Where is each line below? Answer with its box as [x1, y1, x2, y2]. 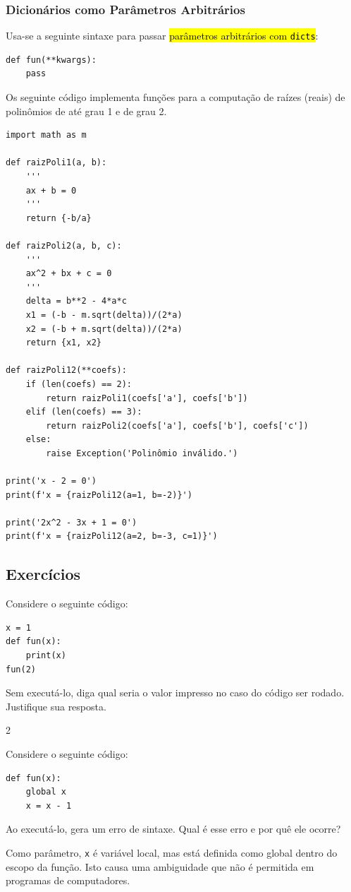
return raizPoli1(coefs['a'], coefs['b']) [46, 393, 248, 403]
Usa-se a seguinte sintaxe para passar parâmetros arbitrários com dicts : [6, 28, 319, 43]
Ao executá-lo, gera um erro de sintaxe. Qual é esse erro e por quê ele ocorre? [6, 821, 341, 836]
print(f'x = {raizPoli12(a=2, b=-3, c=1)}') [6, 531, 218, 542]
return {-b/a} [25, 213, 92, 223]
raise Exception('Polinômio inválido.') [46, 448, 238, 458]
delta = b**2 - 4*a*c [25, 296, 127, 307]
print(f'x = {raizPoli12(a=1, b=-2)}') [6, 489, 192, 500]
